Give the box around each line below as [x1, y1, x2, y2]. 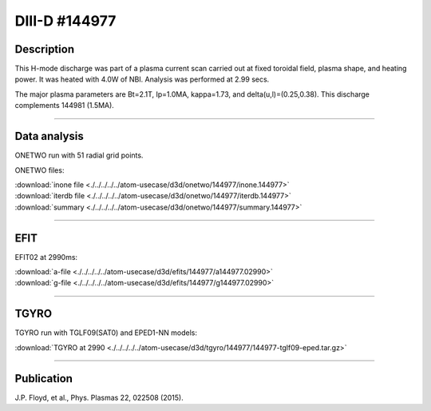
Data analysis [14, 130, 84, 143]
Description [14, 42, 75, 56]
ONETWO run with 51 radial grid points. [14, 150, 144, 160]
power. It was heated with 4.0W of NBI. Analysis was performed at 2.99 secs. [14, 74, 270, 84]
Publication [14, 372, 73, 385]
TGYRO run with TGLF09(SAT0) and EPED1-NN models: [14, 328, 197, 337]
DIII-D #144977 [14, 12, 117, 30]
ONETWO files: [14, 165, 65, 175]
